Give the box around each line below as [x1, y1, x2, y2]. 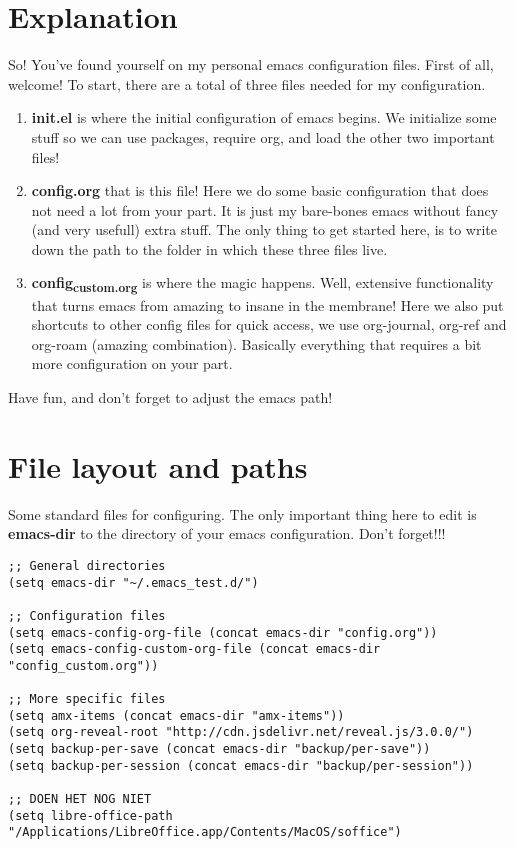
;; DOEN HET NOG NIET [8, 792, 152, 807]
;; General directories [8, 558, 166, 573]
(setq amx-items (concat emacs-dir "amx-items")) [8, 708, 345, 723]
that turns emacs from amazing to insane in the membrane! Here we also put [31, 294, 504, 315]
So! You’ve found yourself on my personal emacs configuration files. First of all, [8, 54, 494, 75]
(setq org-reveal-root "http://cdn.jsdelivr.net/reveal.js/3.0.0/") [8, 725, 474, 740]
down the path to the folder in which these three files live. [31, 238, 388, 259]
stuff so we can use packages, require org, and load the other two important [31, 126, 495, 147]
